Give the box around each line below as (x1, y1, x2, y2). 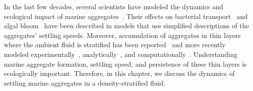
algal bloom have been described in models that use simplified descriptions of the (4, 20, 249, 31)
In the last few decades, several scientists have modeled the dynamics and (4, 1, 223, 11)
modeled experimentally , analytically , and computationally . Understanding (4, 49, 237, 59)
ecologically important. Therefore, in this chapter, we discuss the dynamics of (4, 68, 235, 78)
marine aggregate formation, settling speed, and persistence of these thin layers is (4, 58, 247, 69)
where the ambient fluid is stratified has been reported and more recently (4, 39, 226, 50)
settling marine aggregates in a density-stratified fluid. (4, 77, 165, 88)
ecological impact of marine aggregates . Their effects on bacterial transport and (4, 11, 248, 21)
